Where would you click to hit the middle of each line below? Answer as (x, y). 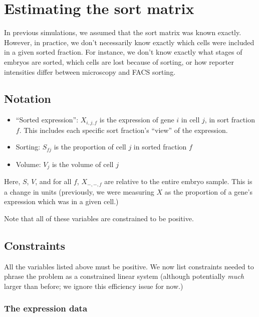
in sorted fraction (160, 147)
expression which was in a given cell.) (61, 201)
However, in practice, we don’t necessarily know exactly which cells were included (129, 42)
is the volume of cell (83, 164)
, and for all (53, 181)
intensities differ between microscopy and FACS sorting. (90, 71)
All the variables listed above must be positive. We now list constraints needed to (129, 266)
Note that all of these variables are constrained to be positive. (99, 218)
